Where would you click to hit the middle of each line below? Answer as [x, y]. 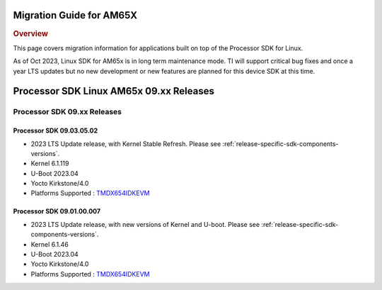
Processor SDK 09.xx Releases [68, 112]
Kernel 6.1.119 [50, 164]
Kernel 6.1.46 [50, 244]
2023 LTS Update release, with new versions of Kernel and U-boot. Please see [145, 224]
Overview [31, 33]
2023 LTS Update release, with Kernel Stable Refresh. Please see [126, 144]
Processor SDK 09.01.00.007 [57, 211]
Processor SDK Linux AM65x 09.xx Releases [114, 91]
